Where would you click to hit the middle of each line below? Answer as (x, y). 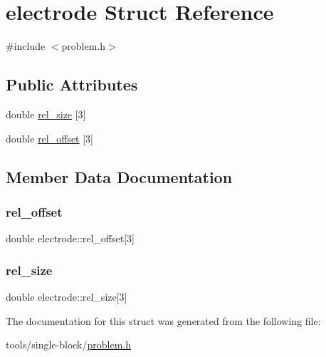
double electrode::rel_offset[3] (70, 238)
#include (26, 46)
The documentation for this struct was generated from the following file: (163, 320)
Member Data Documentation (119, 176)
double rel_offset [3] (50, 138)
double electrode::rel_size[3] (67, 296)
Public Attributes (72, 84)
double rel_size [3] (46, 114)
